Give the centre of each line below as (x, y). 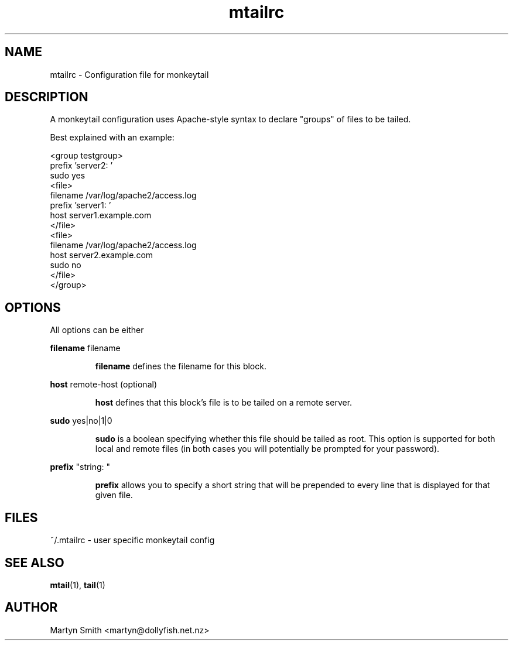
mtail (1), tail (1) (78, 585)
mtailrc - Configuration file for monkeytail (129, 74)
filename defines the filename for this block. (181, 366)
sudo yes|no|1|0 (81, 421)
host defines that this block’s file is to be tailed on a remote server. (224, 403)
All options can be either (97, 330)
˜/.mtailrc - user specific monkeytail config (132, 540)
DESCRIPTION (47, 97)
